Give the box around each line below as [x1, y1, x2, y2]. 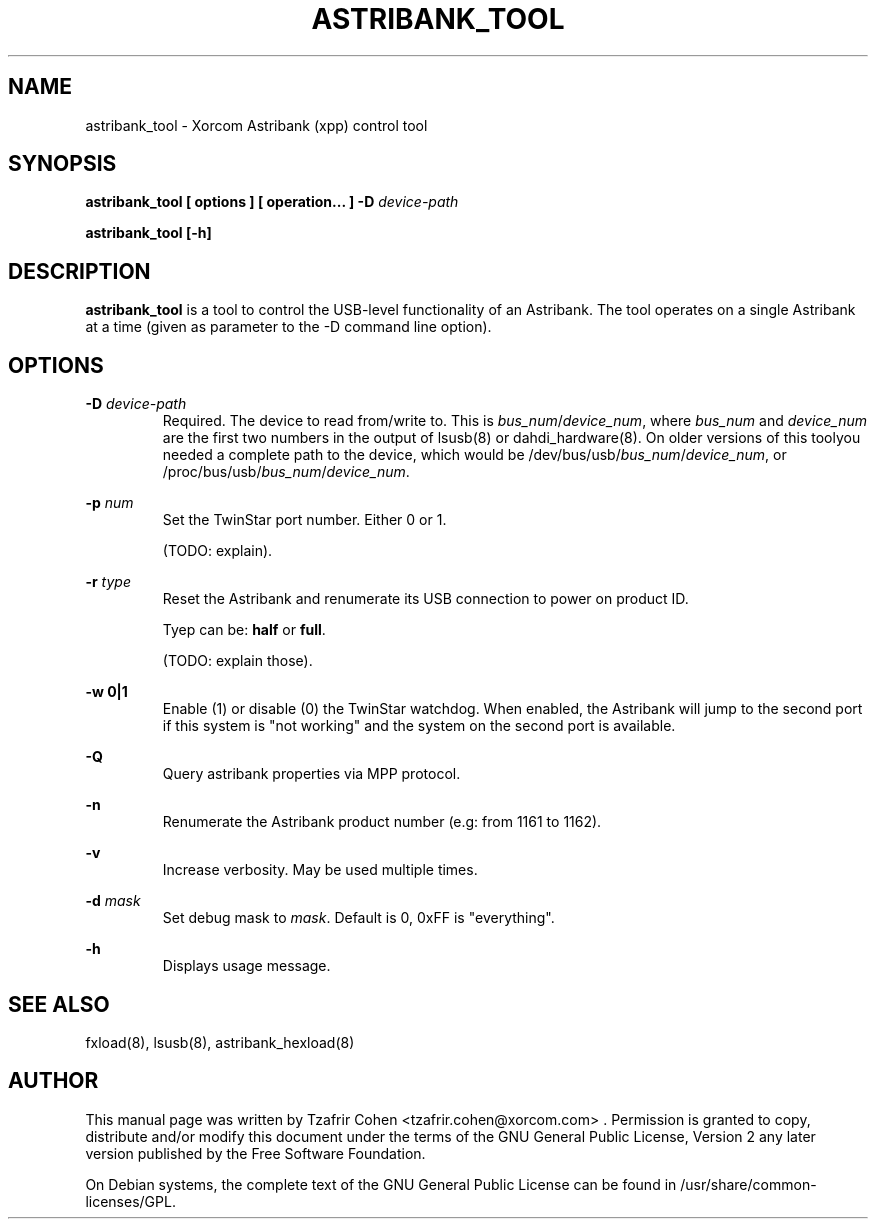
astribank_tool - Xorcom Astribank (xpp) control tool [85, 116, 428, 134]
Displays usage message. [162, 957, 331, 975]
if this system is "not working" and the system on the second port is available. [162, 717, 676, 735]
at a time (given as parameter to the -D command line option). [85, 318, 492, 336]
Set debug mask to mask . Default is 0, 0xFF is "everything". [162, 909, 555, 927]
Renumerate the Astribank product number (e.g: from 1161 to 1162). [162, 813, 602, 831]
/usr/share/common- [680, 1175, 817, 1193]
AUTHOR [8, 1068, 99, 1094]
